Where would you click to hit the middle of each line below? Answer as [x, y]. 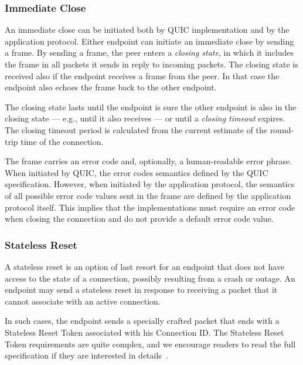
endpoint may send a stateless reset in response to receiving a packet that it [141, 290]
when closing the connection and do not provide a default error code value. [139, 219]
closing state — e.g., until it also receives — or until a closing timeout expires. [145, 118]
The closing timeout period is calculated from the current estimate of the [136, 129]
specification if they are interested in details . [86, 355]
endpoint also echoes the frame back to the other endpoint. [111, 87]
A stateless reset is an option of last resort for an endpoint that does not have [145, 266]
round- [282, 129]
